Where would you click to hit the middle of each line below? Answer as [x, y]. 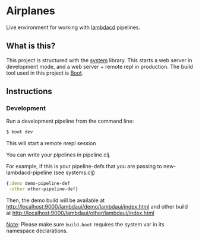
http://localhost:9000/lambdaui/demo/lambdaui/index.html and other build [97, 207]
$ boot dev [20, 132]
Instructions [29, 92]
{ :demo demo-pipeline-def [38, 184]
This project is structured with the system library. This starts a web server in [99, 60]
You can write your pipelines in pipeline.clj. [59, 155]
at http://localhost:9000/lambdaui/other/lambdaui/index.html [80, 213]
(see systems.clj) [74, 172]
